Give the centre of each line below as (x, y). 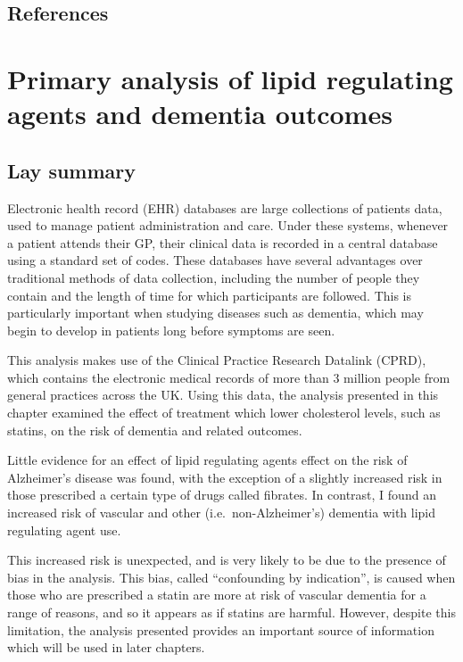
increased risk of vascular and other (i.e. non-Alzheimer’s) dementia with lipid (222, 513)
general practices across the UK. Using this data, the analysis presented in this (223, 395)
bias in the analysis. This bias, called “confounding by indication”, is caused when (231, 577)
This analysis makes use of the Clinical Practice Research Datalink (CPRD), (217, 360)
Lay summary (72, 170)
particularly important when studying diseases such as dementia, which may (215, 313)
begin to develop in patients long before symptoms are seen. (171, 330)
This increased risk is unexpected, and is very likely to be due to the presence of (227, 560)
